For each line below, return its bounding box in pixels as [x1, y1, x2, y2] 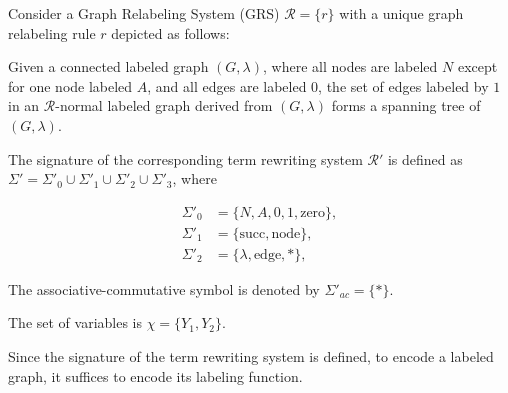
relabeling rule [8, 22, 96, 43]
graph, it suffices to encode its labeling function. [8, 365, 303, 386]
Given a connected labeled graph [8, 56, 209, 77]
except [457, 56, 498, 77]
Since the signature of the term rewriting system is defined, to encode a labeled [8, 346, 494, 367]
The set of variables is [8, 312, 143, 333]
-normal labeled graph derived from [55, 95, 273, 116]
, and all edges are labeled [147, 75, 307, 96]
